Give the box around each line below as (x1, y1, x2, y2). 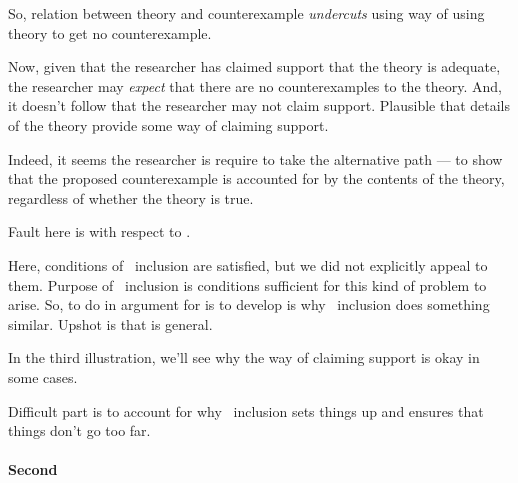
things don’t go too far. (8, 420, 151, 441)
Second (8, 459, 58, 480)
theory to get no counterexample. (8, 22, 212, 43)
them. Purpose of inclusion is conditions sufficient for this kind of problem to (8, 274, 487, 295)
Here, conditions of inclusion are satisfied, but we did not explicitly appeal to (8, 254, 488, 275)
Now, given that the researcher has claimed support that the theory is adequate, (8, 56, 501, 77)
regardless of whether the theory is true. (8, 187, 254, 208)
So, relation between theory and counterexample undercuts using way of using (8, 3, 485, 23)
